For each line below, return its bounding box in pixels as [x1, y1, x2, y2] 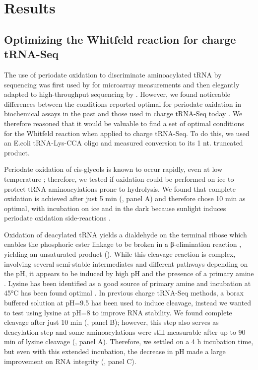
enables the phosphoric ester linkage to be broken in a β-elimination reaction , [4, 239, 242, 249]
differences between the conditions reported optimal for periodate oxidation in [4, 98, 241, 109]
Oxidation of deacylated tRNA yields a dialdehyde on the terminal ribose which [4, 229, 247, 239]
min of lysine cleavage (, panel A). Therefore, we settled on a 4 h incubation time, [4, 336, 254, 347]
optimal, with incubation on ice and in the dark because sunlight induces [4, 203, 226, 213]
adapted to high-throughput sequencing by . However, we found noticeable [4, 89, 230, 99]
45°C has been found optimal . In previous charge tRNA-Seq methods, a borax [4, 288, 244, 298]
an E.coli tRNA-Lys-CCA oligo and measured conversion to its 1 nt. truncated [4, 138, 243, 148]
